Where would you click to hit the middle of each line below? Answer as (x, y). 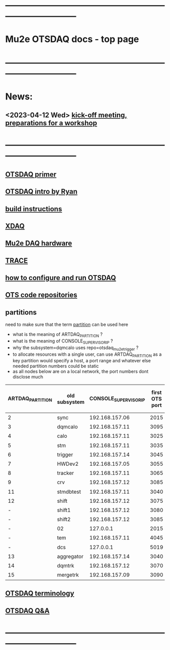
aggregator (70, 556)
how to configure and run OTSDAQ (61, 278)
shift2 (64, 520)
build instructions (34, 209)
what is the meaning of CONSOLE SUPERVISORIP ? (63, 341)
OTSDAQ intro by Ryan (41, 192)
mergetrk (68, 575)
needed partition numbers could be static (56, 366)
